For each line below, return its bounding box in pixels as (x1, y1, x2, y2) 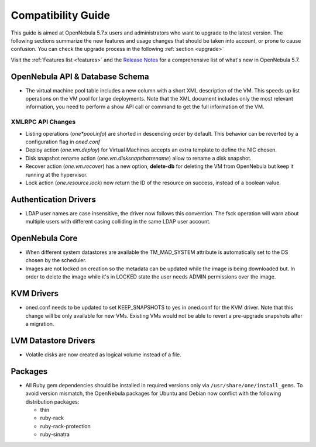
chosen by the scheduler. (25, 257, 87, 264)
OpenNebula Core (11, 233, 78, 243)
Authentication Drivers (11, 194, 97, 204)
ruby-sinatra (40, 431, 70, 438)
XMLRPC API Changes (11, 118, 76, 126)
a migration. (25, 320, 54, 327)
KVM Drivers (11, 288, 59, 298)
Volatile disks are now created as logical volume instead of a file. (25, 351, 181, 358)
